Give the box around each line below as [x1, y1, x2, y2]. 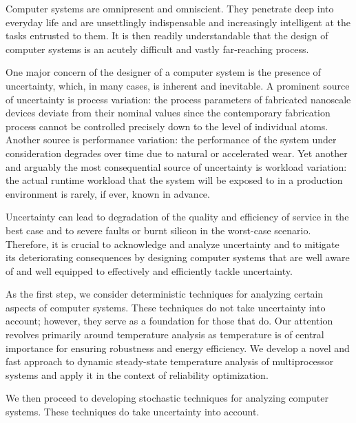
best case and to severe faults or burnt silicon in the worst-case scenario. [6, 223, 311, 237]
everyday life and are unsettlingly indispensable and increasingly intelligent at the [6, 14, 350, 29]
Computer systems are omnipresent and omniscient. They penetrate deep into [6, 1, 334, 15]
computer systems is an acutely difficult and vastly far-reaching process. [6, 41, 309, 56]
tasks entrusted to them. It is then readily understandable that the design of [6, 28, 328, 43]
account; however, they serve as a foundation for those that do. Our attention [6, 313, 333, 328]
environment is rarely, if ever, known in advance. [6, 186, 210, 200]
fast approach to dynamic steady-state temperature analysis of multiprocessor [6, 354, 334, 369]
